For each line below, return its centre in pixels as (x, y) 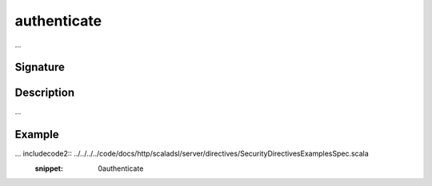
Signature (40, 67)
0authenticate (121, 168)
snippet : (49, 168)
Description (45, 93)
